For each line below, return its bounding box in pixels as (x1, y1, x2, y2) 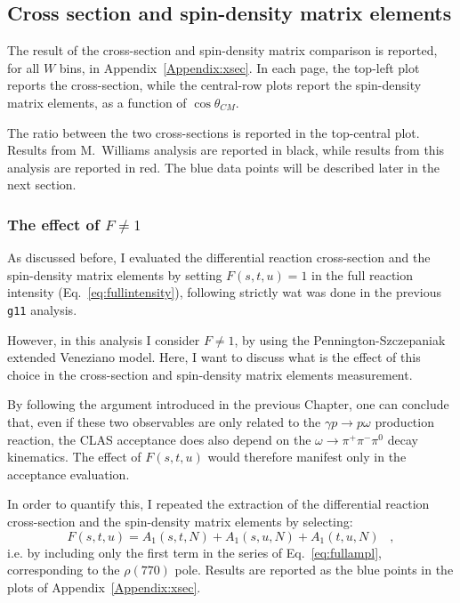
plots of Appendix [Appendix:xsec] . (7, 577, 201, 596)
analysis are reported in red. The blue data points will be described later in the (7, 157, 440, 176)
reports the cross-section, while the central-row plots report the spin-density (7, 76, 422, 94)
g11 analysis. (7, 300, 77, 318)
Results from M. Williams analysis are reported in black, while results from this (7, 141, 445, 159)
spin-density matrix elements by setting (7, 265, 222, 284)
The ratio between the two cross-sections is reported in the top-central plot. (7, 123, 420, 141)
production (375, 412, 434, 430)
